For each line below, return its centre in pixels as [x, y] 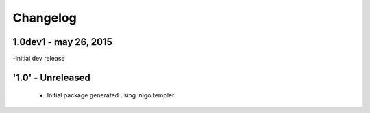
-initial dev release [39, 59]
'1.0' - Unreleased [51, 77]
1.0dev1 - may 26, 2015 [63, 42]
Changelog [45, 18]
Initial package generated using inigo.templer [111, 95]
